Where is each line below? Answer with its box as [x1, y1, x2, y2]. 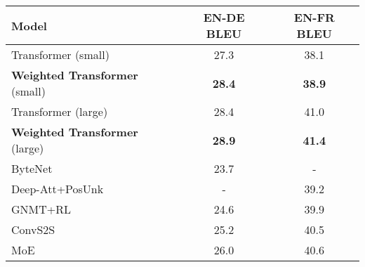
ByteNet [11, 160, 53, 176]
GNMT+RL [11, 201, 72, 217]
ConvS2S [11, 221, 55, 237]
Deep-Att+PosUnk [11, 181, 104, 197]
